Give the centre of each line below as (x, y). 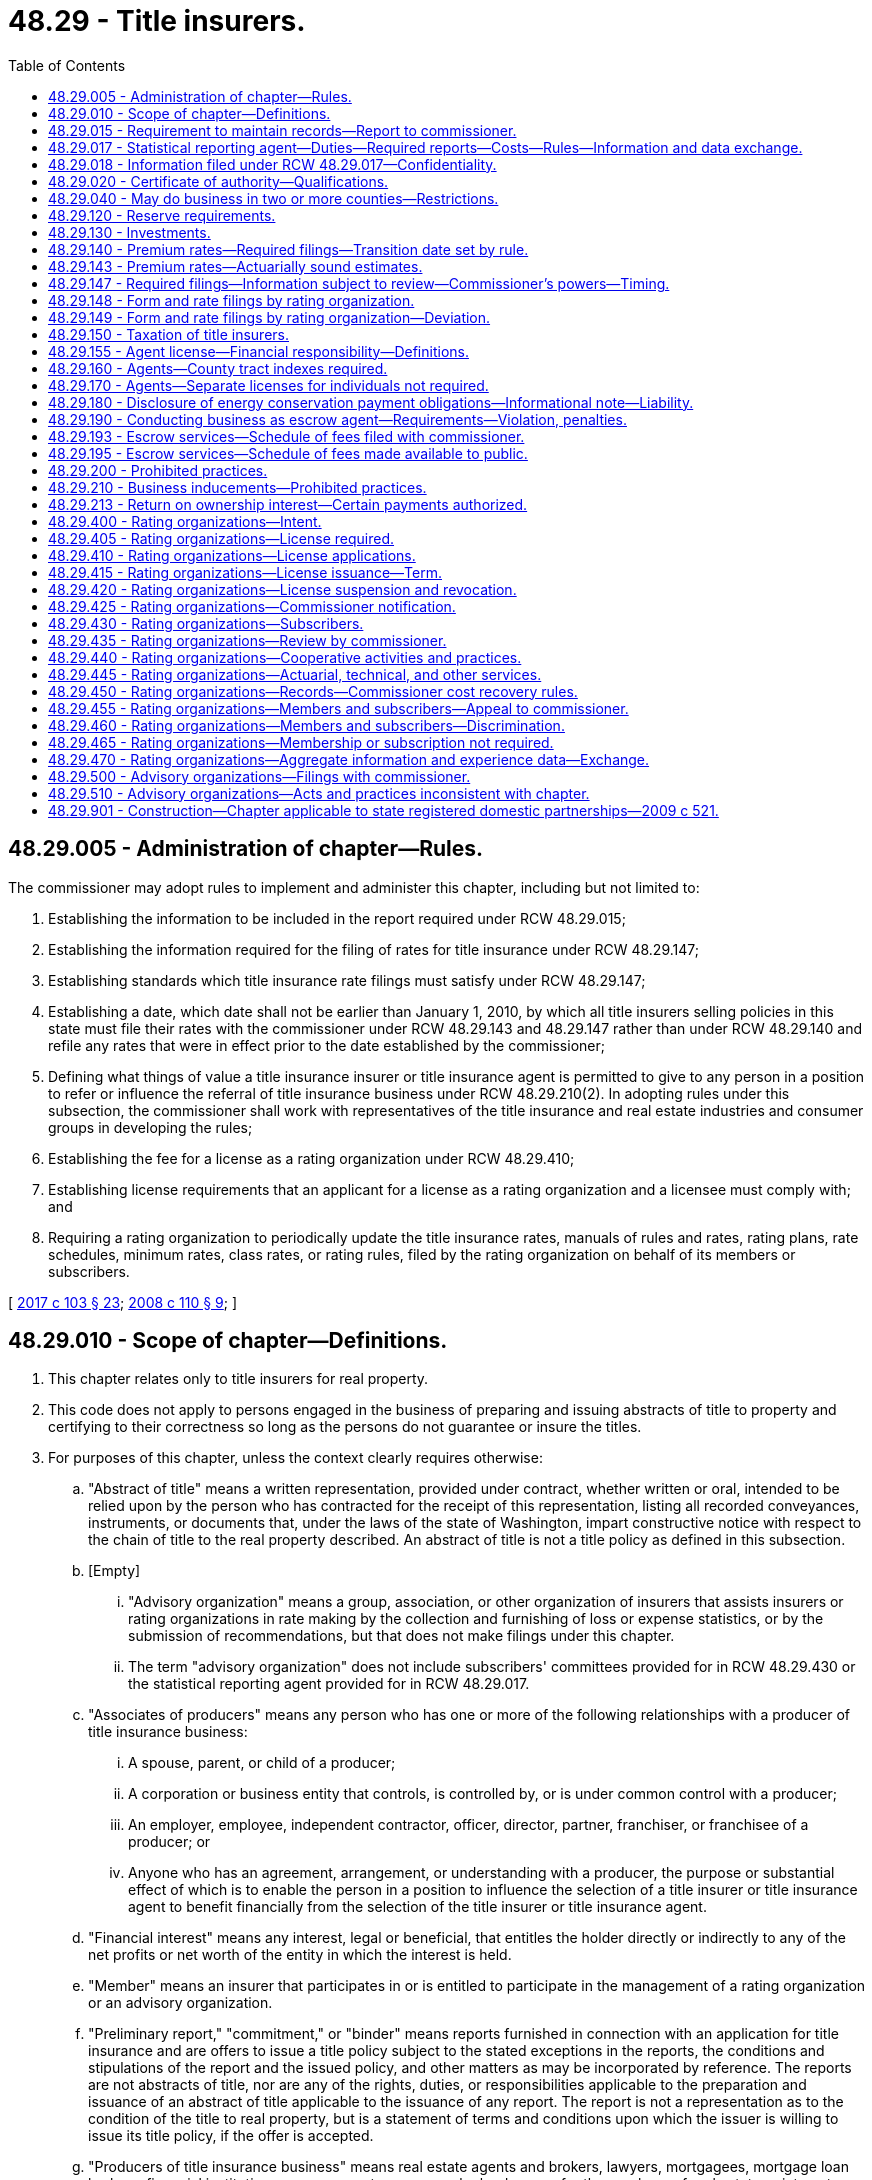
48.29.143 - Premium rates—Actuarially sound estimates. (235, 266)
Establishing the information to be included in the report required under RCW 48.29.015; (337, 918)
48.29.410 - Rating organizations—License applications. (232, 555)
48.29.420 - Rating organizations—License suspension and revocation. (282, 589)
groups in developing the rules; (150, 1127)
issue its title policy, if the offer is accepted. (231, 2136)
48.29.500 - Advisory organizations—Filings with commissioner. (259, 776)
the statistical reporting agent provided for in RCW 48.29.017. (329, 1684)
